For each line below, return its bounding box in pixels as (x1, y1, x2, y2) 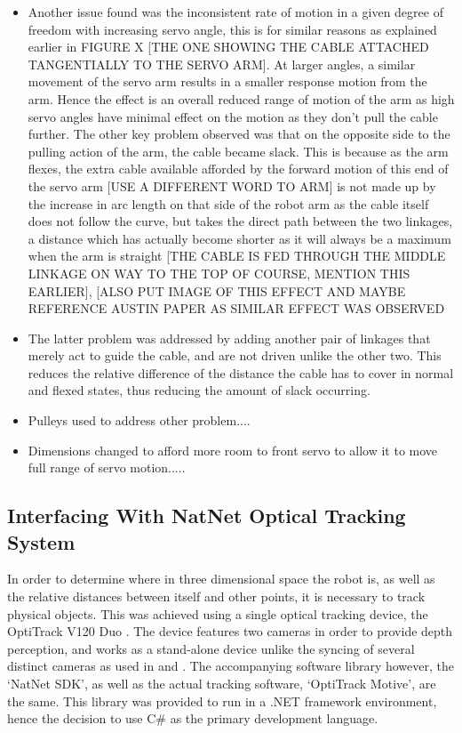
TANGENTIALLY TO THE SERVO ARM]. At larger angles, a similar (28, 54, 416, 73)
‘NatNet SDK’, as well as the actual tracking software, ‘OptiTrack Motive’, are (7, 674, 436, 692)
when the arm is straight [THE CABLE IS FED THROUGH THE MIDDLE (28, 246, 446, 265)
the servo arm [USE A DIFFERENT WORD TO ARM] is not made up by (28, 176, 436, 195)
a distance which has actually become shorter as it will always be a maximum (28, 229, 451, 247)
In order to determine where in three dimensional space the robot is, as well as (7, 569, 435, 588)
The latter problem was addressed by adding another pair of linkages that (28, 328, 431, 347)
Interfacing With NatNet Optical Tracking (7, 502, 406, 529)
